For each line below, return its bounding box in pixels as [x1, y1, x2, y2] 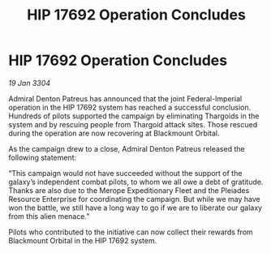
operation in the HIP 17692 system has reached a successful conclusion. [8, 102, 252, 112]
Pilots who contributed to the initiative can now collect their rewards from [8, 227, 253, 237]
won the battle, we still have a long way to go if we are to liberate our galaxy [8, 203, 262, 212]
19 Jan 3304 [8, 78, 51, 88]
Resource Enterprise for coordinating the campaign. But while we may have [8, 194, 261, 204]
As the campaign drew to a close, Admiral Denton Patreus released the [8, 144, 245, 153]
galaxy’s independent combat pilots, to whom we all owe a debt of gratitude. [8, 177, 264, 187]
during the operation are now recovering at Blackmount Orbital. [8, 128, 221, 138]
